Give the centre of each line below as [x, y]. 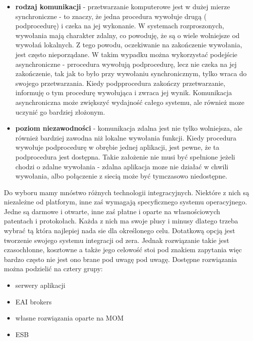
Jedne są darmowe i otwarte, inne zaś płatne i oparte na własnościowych [112, 211]
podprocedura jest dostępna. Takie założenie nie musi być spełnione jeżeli [125, 156]
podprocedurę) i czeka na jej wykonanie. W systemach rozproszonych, [120, 26]
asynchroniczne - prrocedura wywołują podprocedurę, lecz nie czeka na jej [126, 64]
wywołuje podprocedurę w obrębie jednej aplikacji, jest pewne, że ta [117, 147]
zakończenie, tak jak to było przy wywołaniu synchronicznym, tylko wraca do [131, 73]
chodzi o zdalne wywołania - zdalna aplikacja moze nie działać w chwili [122, 166]
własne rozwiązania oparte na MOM [69, 318]
